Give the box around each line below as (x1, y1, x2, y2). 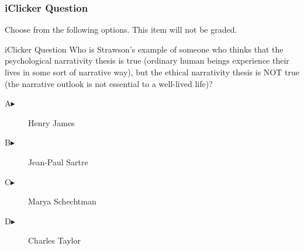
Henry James (28, 116, 75, 129)
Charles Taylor (28, 234, 81, 246)
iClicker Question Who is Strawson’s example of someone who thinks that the (5, 43, 284, 55)
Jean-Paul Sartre (28, 155, 88, 168)
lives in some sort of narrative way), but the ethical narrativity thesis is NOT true (5, 66, 299, 78)
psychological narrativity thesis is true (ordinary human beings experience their (5, 54, 289, 67)
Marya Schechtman (28, 195, 96, 207)
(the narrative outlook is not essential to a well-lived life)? (5, 77, 213, 89)
